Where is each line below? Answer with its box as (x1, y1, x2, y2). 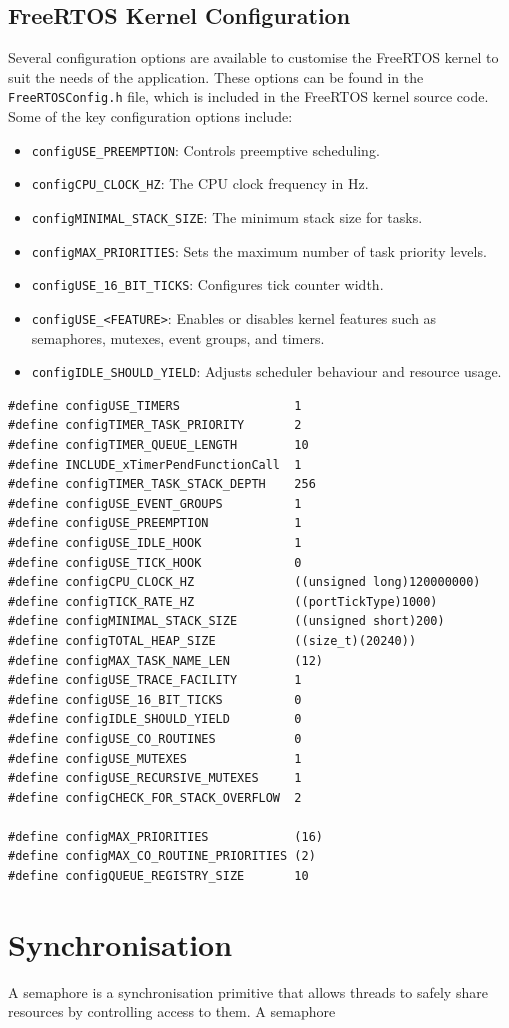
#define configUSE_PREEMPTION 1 (8, 516, 302, 531)
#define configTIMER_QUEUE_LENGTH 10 (8, 438, 309, 453)
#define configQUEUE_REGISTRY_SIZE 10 (8, 869, 309, 884)
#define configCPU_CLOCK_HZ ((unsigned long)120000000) (8, 575, 481, 590)
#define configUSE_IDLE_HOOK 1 (8, 535, 302, 550)
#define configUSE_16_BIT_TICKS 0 (8, 692, 302, 707)
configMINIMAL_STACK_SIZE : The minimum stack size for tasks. (31, 206, 423, 227)
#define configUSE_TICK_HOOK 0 (8, 555, 302, 570)
